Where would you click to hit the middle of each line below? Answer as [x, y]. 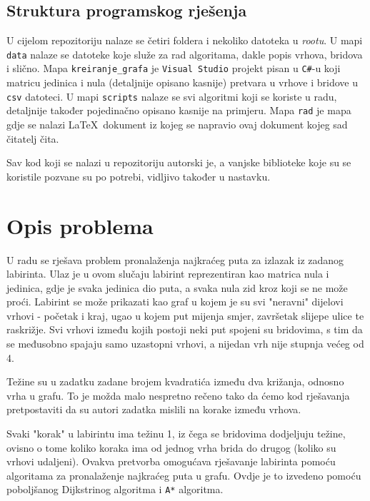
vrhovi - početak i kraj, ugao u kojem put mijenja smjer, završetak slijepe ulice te [185, 315]
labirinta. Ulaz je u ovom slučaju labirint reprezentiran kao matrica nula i [168, 274]
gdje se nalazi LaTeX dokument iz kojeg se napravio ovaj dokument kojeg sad [177, 125]
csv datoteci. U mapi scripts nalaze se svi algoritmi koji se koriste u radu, [172, 96]
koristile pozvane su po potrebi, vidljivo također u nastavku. [139, 176]
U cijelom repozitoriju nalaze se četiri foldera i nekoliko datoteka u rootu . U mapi [185, 40]
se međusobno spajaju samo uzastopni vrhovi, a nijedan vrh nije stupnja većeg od [185, 344]
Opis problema [80, 225]
